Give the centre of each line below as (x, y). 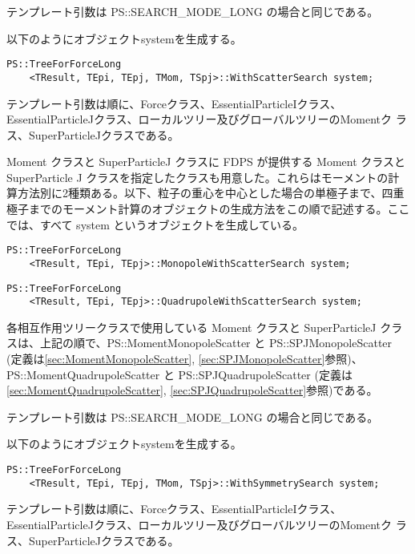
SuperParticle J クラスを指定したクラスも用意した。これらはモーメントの (197, 177)
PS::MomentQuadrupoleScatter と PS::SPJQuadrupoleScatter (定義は (179, 374)
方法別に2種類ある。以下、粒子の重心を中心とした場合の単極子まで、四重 (211, 193)
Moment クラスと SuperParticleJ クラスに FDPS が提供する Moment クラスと (206, 162)
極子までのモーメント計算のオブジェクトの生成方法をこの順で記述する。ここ (208, 209)
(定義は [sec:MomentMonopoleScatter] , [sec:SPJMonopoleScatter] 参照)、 (185, 359)
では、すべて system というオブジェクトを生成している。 (155, 224)
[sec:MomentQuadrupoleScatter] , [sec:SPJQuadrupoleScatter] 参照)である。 (192, 390)
